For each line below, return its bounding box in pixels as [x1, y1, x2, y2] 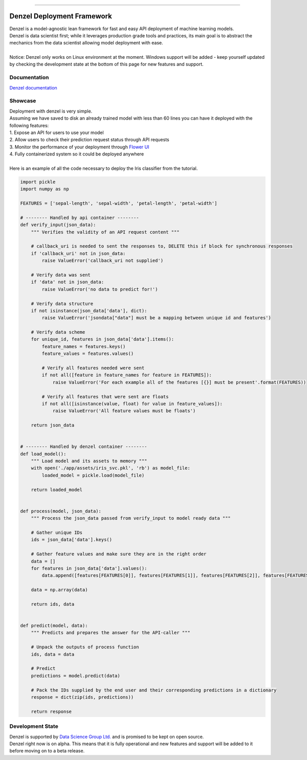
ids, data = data [31, 651, 75, 657]
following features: [9, 122, 49, 128]
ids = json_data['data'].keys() [31, 537, 113, 543]
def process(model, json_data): [20, 508, 102, 514]
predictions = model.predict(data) [31, 673, 120, 679]
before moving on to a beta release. [9, 748, 85, 754]
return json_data [31, 422, 75, 428]
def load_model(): [20, 451, 67, 457]
